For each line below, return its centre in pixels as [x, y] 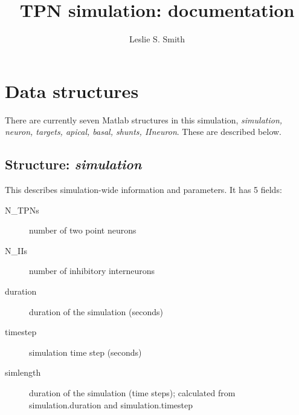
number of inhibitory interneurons [92, 271]
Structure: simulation [73, 164]
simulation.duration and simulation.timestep [111, 404]
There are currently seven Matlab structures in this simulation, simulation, [144, 119]
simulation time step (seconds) [85, 352]
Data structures [72, 90]
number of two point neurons [83, 230]
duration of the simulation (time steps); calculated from [132, 392]
